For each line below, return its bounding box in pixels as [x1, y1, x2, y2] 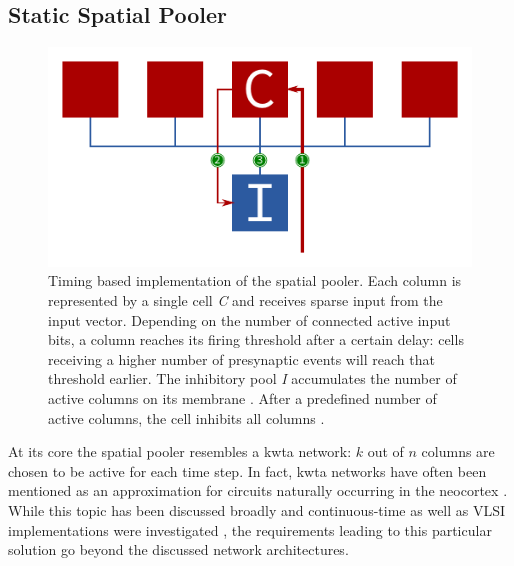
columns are [421, 441, 495, 462]
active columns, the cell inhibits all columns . [48, 407, 325, 428]
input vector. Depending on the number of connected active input [48, 309, 451, 330]
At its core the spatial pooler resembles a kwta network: [8, 441, 352, 462]
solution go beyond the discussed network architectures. [8, 539, 349, 560]
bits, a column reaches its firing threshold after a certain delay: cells [48, 329, 464, 350]
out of [367, 441, 404, 462]
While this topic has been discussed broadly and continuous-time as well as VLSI [8, 499, 506, 520]
